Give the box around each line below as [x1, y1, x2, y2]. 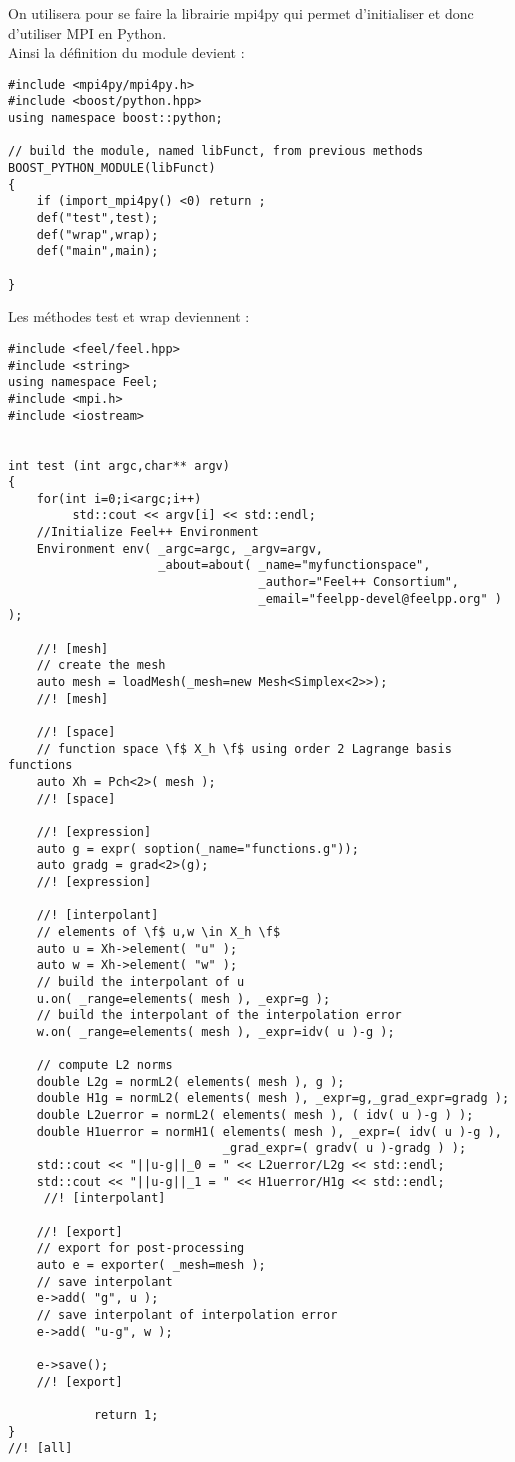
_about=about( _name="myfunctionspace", [158, 558, 431, 573]
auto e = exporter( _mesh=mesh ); [36, 1258, 266, 1272]
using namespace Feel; [8, 375, 159, 390]
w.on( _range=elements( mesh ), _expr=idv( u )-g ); [36, 1024, 395, 1039]
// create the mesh [36, 658, 166, 673]
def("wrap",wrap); [36, 227, 159, 242]
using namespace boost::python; [8, 111, 223, 126]
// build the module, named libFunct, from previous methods [8, 144, 424, 159]
